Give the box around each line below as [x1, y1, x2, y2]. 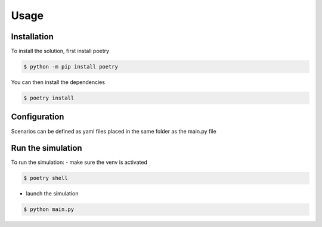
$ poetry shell [23, 175, 68, 182]
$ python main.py [23, 206, 75, 213]
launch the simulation [26, 190, 79, 197]
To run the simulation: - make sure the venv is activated [11, 158, 147, 166]
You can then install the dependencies [11, 79, 106, 86]
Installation [11, 32, 54, 42]
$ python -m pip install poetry [23, 63, 119, 70]
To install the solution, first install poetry [11, 48, 110, 55]
